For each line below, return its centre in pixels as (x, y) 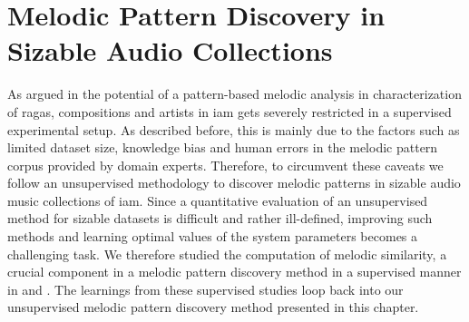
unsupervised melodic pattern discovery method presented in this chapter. (213, 307)
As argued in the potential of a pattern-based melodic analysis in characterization (234, 94)
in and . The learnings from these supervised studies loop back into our (205, 289)
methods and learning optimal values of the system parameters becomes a (213, 236)
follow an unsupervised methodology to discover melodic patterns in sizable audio (234, 183)
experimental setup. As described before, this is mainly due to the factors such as (234, 129)
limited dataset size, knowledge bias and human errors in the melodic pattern (223, 147)
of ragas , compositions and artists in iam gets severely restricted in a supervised (230, 111)
